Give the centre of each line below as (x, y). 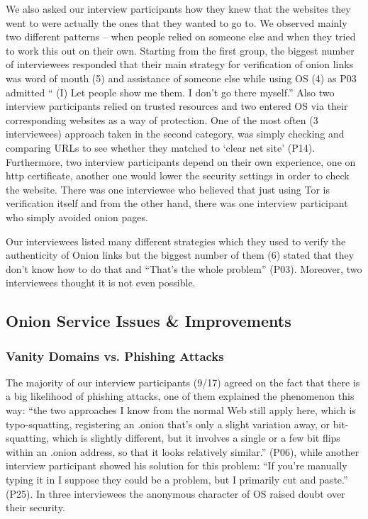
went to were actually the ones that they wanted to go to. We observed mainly (177, 22)
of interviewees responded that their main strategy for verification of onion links (180, 64)
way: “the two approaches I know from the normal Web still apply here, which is (181, 410)
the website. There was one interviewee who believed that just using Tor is (168, 189)
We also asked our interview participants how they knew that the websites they (178, 9)
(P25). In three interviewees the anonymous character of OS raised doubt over (175, 493)
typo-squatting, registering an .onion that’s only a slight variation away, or (168, 424)
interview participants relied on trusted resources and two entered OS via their (177, 106)
